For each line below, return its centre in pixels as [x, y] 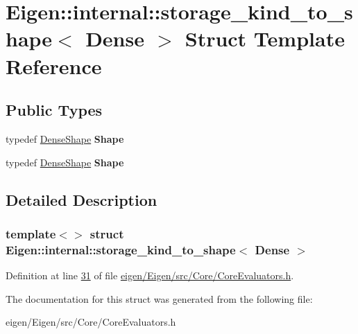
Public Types [54, 110]
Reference [54, 65]
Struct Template [265, 38]
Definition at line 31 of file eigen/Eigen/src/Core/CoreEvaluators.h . [150, 275]
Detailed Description [82, 199]
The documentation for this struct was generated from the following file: [159, 298]
